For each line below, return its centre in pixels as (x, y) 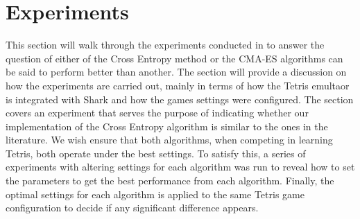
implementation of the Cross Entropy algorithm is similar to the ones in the (167, 126)
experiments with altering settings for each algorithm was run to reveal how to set (180, 167)
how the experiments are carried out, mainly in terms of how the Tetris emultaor (178, 85)
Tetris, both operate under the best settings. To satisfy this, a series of (156, 153)
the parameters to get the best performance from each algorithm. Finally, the (170, 181)
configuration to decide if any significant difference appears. (132, 208)
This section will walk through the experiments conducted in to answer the (165, 45)
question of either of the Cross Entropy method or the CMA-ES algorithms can (174, 58)
